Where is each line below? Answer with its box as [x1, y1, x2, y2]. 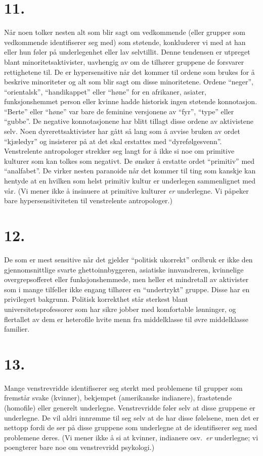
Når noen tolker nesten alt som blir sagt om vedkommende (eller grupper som [4, 27, 245, 37]
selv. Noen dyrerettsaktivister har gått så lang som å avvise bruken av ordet [4, 126, 240, 136]
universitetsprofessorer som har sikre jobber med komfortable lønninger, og [4, 303, 236, 314]
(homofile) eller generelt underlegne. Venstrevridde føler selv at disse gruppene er [4, 402, 255, 413]
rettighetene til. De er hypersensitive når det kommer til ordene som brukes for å [4, 66, 255, 77]
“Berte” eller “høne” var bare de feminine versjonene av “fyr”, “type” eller [4, 106, 234, 116]
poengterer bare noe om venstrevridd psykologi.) [4, 442, 155, 452]
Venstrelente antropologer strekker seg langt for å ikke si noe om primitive [4, 146, 235, 156]
